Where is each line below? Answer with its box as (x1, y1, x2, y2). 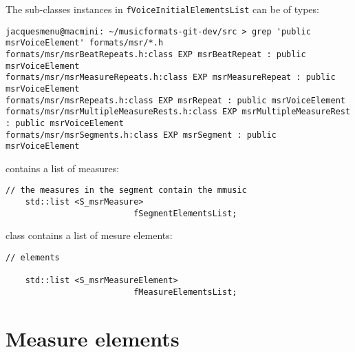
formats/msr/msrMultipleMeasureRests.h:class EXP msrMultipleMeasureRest (6, 107, 351, 117)
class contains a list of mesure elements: (6, 228, 173, 242)
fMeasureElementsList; (133, 287, 237, 297)
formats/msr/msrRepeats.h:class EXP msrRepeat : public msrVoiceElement (6, 95, 345, 105)
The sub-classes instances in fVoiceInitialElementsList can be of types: (6, 2, 319, 16)
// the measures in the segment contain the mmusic (6, 185, 247, 196)
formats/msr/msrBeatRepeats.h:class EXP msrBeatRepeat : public (6, 49, 306, 59)
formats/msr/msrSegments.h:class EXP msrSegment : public (6, 130, 277, 140)
